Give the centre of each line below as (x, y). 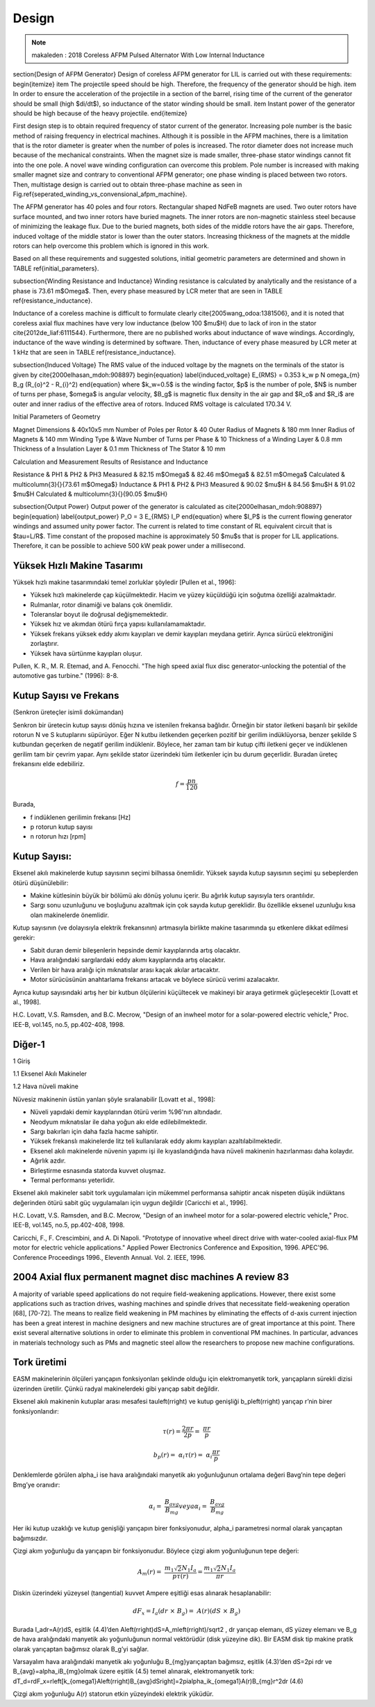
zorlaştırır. (44, 644)
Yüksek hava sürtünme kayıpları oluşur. (86, 653)
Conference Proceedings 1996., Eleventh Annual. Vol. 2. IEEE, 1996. (109, 1257)
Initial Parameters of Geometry (57, 416)
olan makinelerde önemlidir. (70, 915)
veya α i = (193, 1507)
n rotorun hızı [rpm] (58, 836)
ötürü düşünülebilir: (41, 882)
